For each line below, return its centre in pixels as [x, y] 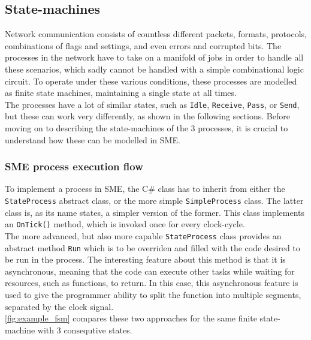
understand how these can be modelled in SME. [93, 139]
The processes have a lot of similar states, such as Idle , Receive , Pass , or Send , [152, 104]
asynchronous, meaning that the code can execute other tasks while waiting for [150, 271]
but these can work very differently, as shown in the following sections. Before [147, 116]
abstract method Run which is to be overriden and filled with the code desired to [153, 247]
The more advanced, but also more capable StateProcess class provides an [143, 235]
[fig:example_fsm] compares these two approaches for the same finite [131, 318]
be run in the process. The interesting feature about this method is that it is [145, 259]
